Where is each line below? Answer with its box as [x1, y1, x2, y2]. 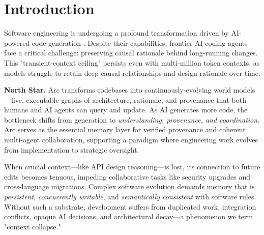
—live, [4, 94, 24, 105]
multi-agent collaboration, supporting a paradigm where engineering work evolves [4, 134, 258, 145]
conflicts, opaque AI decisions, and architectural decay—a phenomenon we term [4, 211, 253, 222]
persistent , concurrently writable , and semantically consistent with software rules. [4, 191, 256, 202]
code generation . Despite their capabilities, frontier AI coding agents [32, 37, 248, 48]
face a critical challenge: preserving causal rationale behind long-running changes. [4, 47, 258, 58]
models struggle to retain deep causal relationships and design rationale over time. [4, 67, 260, 78]
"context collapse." [4, 221, 61, 231]
